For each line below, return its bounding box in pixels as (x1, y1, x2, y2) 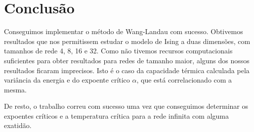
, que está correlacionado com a (136, 75, 232, 85)
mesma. (4, 84, 27, 94)
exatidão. (4, 120, 32, 131)
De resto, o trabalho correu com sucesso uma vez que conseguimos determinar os (4, 101, 248, 111)
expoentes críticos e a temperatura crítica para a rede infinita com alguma (4, 110, 229, 121)
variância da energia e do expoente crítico (4, 75, 130, 85)
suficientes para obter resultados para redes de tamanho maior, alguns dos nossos (4, 55, 250, 65)
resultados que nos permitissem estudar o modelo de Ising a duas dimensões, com (4, 36, 251, 46)
